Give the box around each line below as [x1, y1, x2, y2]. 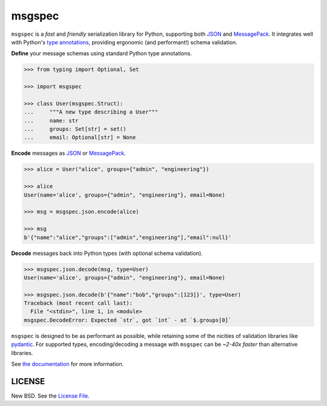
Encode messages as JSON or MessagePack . [11, 149, 127, 157]
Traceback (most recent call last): [24, 300, 133, 306]
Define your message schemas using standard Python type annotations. [11, 50, 192, 57]
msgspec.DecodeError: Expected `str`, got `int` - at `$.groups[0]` [24, 316, 232, 323]
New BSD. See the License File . [11, 392, 90, 399]
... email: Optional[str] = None [24, 134, 136, 141]
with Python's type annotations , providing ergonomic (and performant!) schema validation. [11, 38, 237, 46]
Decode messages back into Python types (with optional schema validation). [11, 249, 203, 257]
